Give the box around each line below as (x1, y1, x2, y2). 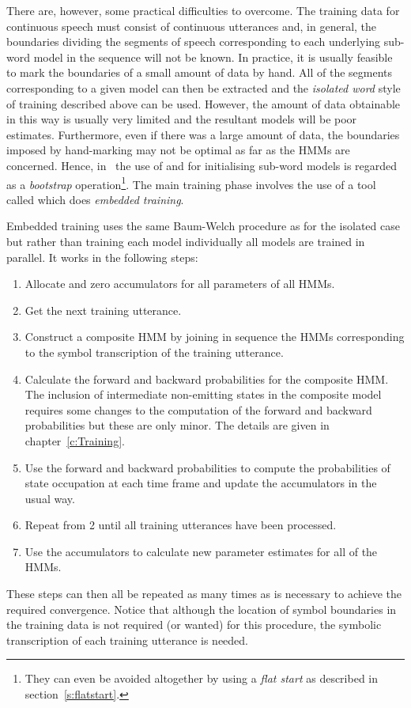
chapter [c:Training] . (25, 432, 125, 449)
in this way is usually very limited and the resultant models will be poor (6, 111, 357, 127)
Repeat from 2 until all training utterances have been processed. (25, 517, 337, 533)
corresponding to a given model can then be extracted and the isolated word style (6, 79, 401, 96)
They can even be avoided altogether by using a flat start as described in (25, 670, 379, 687)
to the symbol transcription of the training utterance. (25, 343, 284, 360)
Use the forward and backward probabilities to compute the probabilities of (25, 459, 390, 475)
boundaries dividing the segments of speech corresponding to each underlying (6, 33, 381, 50)
